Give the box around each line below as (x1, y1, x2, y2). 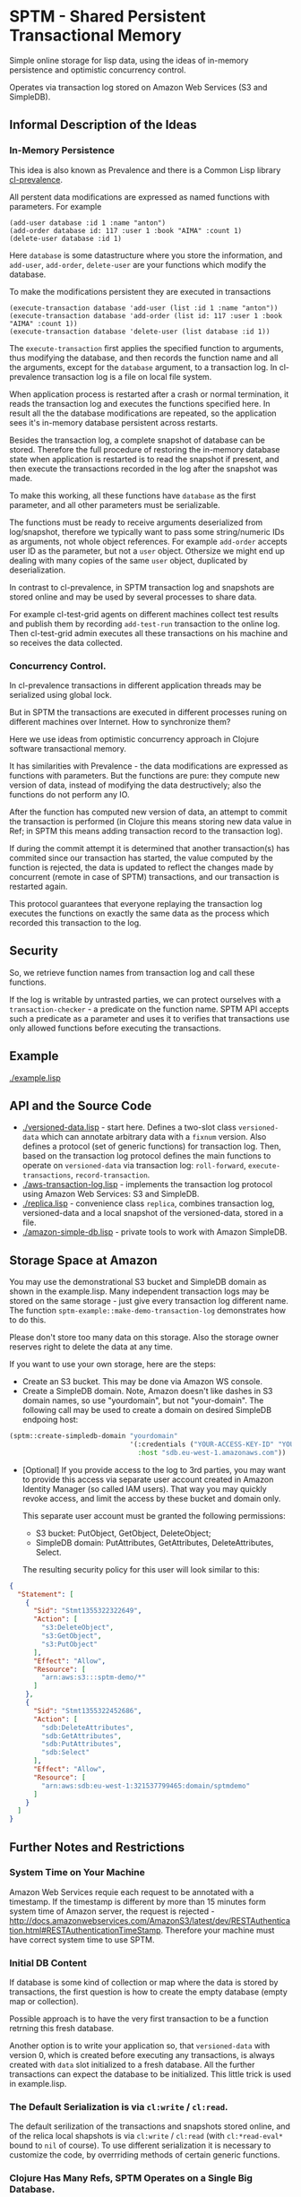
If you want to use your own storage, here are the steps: (9, 1359, 217, 1370)
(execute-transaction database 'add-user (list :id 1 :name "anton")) (9, 303, 279, 313)
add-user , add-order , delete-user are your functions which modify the (9, 259, 267, 270)
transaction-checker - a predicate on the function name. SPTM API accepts (9, 1004, 289, 1014)
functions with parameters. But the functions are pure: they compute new (9, 770, 280, 780)
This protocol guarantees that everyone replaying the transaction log (9, 898, 262, 909)
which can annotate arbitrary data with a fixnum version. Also (40, 1132, 267, 1142)
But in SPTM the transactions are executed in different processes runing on (9, 706, 288, 718)
